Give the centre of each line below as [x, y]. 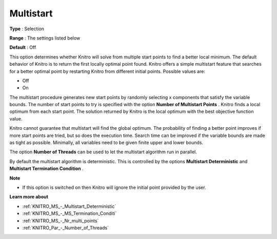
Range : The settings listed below [45, 38]
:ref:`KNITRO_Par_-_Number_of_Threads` [65, 228]
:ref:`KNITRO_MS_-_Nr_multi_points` [61, 221]
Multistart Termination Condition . [47, 169]
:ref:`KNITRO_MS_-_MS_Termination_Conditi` [70, 213]
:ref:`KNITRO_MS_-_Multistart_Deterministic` [69, 206]
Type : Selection [27, 29]
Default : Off [23, 47]
